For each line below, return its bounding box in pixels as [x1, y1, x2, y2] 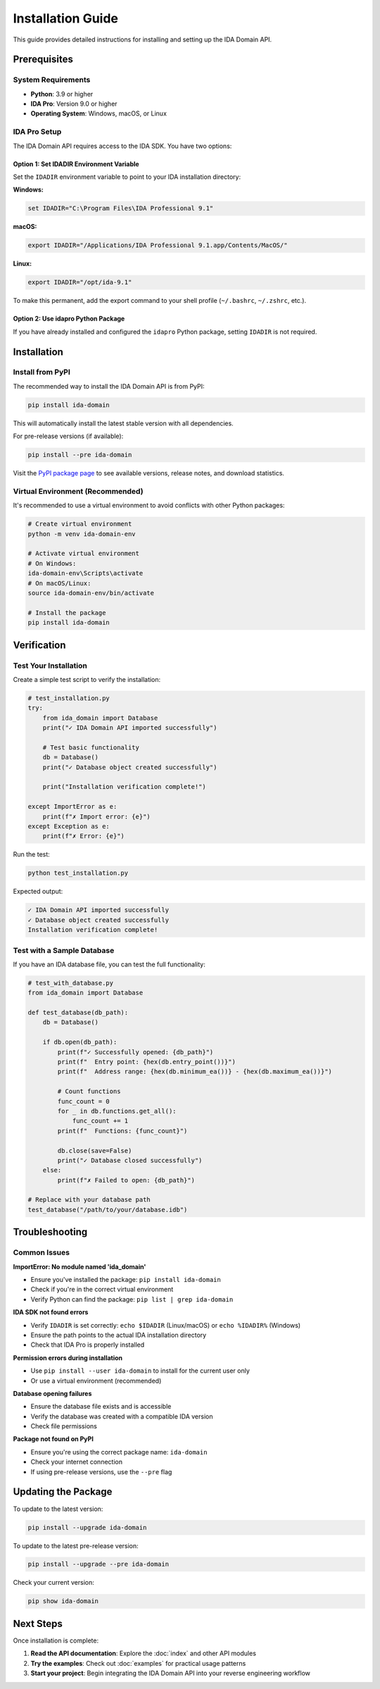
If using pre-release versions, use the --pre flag [30, 1467, 172, 1476]
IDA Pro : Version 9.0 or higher [30, 99, 118, 108]
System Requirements [13, 75, 91, 85]
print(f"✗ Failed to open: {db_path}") [57, 1176, 195, 1184]
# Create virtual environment [27, 520, 132, 528]
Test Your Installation [13, 661, 87, 671]
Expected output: [13, 887, 63, 896]
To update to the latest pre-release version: [13, 1541, 139, 1550]
